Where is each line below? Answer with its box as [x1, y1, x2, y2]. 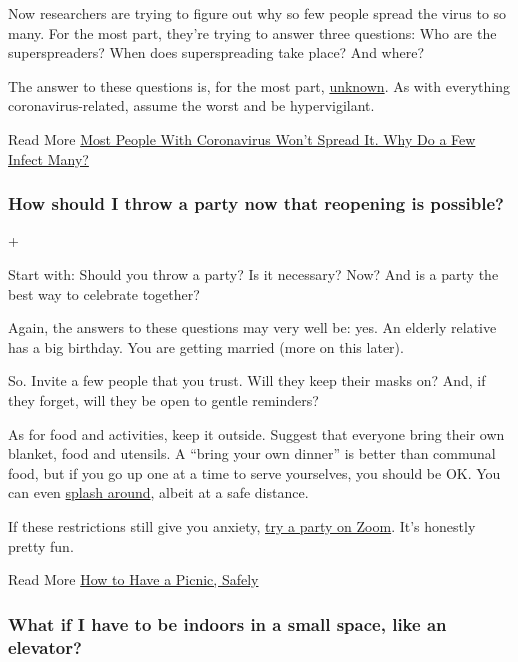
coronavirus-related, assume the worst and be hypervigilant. [8, 95, 375, 116]
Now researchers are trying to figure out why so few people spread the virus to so [8, 3, 507, 23]
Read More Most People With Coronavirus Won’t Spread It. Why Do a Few [8, 128, 476, 149]
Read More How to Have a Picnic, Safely [8, 569, 259, 590]
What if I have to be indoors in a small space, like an [8, 611, 447, 636]
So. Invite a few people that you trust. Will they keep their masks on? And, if [8, 370, 486, 391]
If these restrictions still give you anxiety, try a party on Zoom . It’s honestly [8, 515, 476, 536]
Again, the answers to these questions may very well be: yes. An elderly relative [8, 317, 497, 338]
